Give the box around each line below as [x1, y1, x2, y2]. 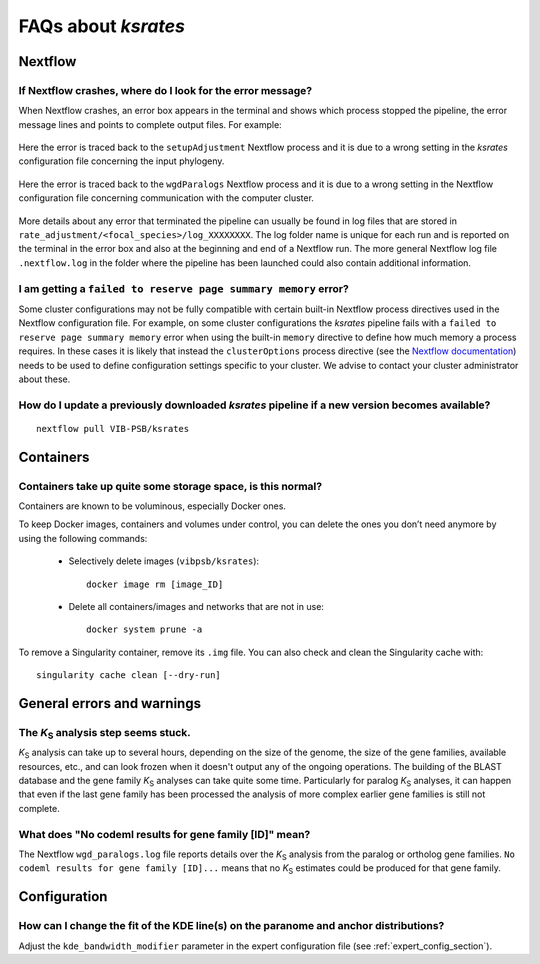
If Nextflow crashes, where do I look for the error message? [18, 83, 313, 97]
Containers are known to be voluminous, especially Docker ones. [18, 500, 287, 512]
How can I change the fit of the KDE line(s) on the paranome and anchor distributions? [18, 919, 445, 933]
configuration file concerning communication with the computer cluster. [18, 192, 315, 204]
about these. [18, 373, 71, 385]
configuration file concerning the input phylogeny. [18, 155, 225, 167]
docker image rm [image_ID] [86, 578, 224, 590]
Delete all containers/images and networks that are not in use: [68, 600, 325, 612]
